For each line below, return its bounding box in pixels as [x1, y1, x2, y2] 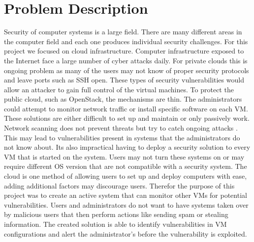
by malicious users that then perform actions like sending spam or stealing [4, 209, 228, 219]
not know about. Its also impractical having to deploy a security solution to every [4, 142, 251, 152]
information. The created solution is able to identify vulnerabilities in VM [4, 219, 227, 229]
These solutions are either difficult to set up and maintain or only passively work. [4, 113, 250, 123]
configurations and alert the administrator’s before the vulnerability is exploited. [4, 228, 247, 239]
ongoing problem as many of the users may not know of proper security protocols [4, 65, 249, 75]
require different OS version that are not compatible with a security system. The [4, 161, 247, 171]
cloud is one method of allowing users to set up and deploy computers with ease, [4, 171, 247, 181]
